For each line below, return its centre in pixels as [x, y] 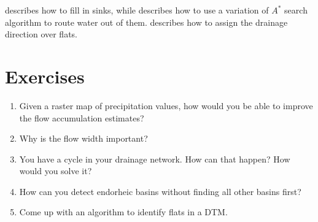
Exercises [45, 76]
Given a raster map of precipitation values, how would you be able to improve [166, 105]
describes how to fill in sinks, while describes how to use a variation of [137, 10]
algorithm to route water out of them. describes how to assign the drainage [146, 22]
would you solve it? [56, 171]
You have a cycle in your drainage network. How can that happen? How [155, 159]
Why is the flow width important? [83, 138]
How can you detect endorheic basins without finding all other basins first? [160, 191]
